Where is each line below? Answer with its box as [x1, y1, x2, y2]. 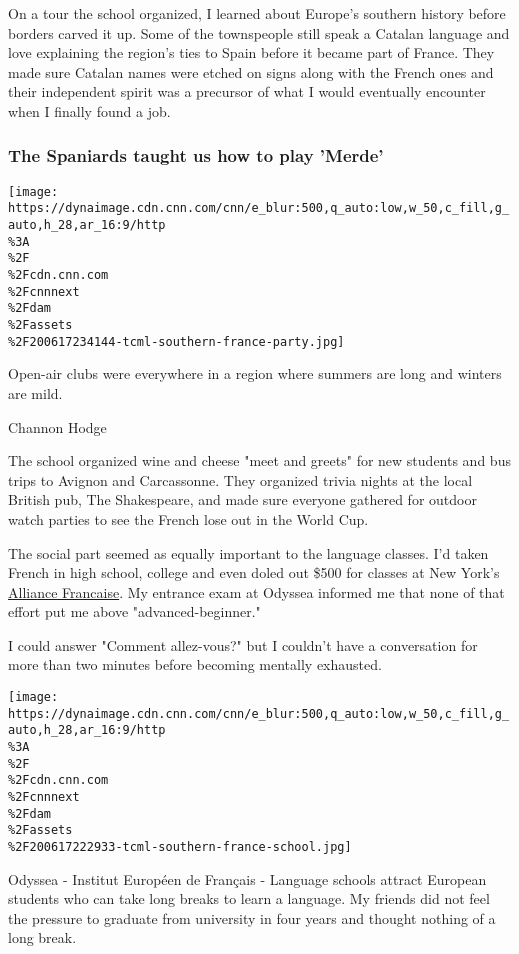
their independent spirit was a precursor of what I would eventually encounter [8, 81, 486, 102]
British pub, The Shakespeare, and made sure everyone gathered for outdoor [8, 489, 477, 510]
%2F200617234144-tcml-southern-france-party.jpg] [8, 334, 345, 349]
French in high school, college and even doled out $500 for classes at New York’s [8, 562, 500, 583]
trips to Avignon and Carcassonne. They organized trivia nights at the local [8, 469, 473, 490]
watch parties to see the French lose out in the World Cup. [8, 508, 369, 529]
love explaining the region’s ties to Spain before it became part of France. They [8, 42, 495, 63]
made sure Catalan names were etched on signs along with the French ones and [8, 61, 494, 82]
